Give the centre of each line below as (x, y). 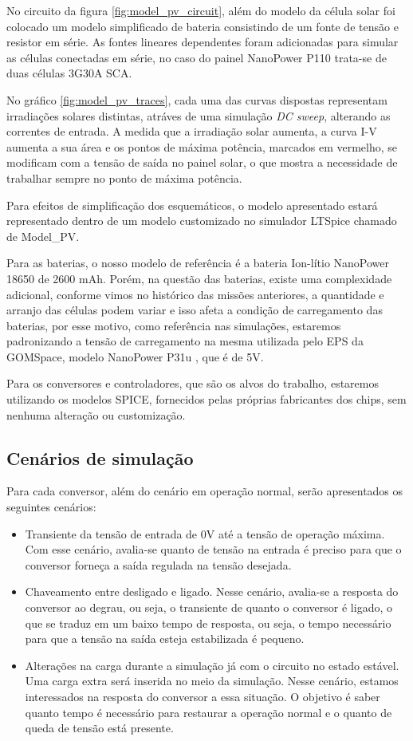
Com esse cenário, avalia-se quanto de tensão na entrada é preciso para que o (213, 549)
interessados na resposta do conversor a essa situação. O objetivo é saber (203, 696)
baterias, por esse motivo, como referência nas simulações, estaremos (174, 325)
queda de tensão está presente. (99, 728)
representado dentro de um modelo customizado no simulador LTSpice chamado (202, 221)
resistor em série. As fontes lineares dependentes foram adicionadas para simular (203, 42)
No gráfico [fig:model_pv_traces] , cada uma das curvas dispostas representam (197, 99)
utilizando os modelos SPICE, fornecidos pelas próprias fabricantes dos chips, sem (206, 399)
